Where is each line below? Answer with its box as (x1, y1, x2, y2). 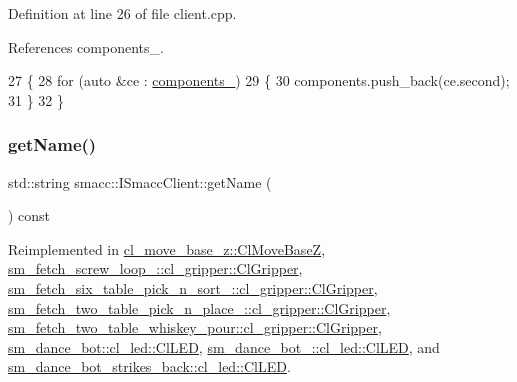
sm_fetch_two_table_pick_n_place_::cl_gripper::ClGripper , (8, 297, 391, 318)
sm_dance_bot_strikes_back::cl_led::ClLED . (8, 356, 291, 377)
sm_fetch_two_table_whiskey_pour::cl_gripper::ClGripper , (8, 317, 382, 338)
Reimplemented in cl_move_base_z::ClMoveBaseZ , (8, 238, 326, 259)
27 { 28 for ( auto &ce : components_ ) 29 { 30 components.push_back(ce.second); (8, 70, 510, 91)
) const (8, 205, 51, 226)
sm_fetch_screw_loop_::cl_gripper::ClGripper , (8, 258, 303, 279)
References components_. (8, 36, 164, 57)
